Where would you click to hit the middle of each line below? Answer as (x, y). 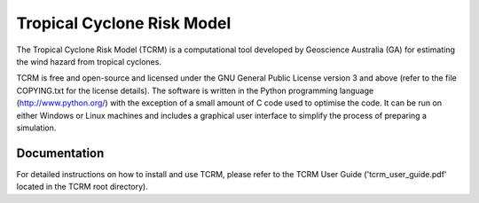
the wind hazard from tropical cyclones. (89, 61)
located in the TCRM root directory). (82, 187)
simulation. (36, 128)
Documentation (60, 153)
